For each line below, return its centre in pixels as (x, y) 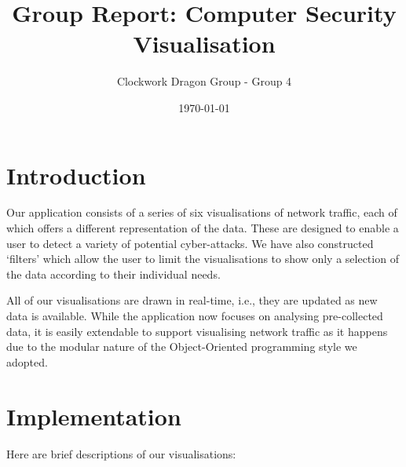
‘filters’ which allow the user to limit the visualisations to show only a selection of (203, 259)
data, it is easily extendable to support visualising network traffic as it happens (197, 331)
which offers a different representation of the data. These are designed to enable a (203, 228)
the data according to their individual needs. (113, 274)
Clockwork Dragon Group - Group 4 (204, 81)
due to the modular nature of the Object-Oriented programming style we (182, 347)
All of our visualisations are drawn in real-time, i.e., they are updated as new (192, 300)
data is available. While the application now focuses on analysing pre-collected (195, 316)
